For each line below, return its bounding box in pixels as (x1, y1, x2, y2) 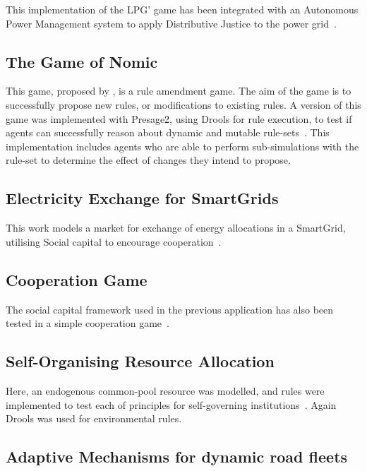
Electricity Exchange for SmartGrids (6, 187, 279, 209)
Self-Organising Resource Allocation (6, 350, 275, 372)
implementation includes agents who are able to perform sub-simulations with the (6, 138, 359, 153)
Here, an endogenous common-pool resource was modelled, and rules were (6, 383, 325, 398)
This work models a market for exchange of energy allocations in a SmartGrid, (6, 220, 346, 235)
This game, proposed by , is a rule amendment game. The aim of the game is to (6, 83, 351, 98)
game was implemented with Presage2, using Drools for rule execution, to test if (6, 111, 352, 126)
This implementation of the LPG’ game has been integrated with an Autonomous (6, 2, 359, 16)
